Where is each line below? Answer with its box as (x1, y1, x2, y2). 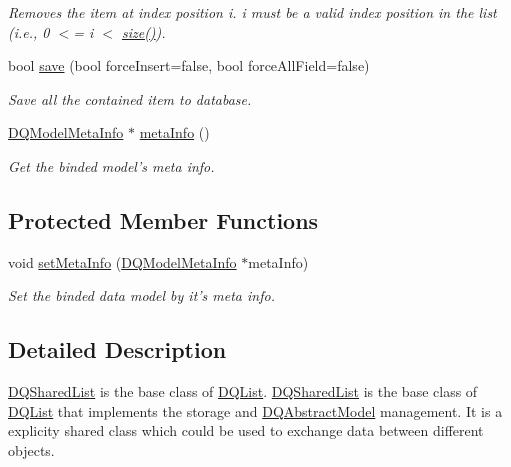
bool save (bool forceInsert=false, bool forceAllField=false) (8, 55, 370, 76)
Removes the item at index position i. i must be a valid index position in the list (8, 2, 497, 22)
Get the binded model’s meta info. (8, 155, 215, 176)
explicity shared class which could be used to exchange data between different (8, 420, 484, 441)
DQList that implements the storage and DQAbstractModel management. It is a (8, 400, 503, 421)
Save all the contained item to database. (8, 88, 252, 109)
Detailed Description (8, 334, 227, 365)
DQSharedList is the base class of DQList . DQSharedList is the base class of (8, 381, 478, 402)
